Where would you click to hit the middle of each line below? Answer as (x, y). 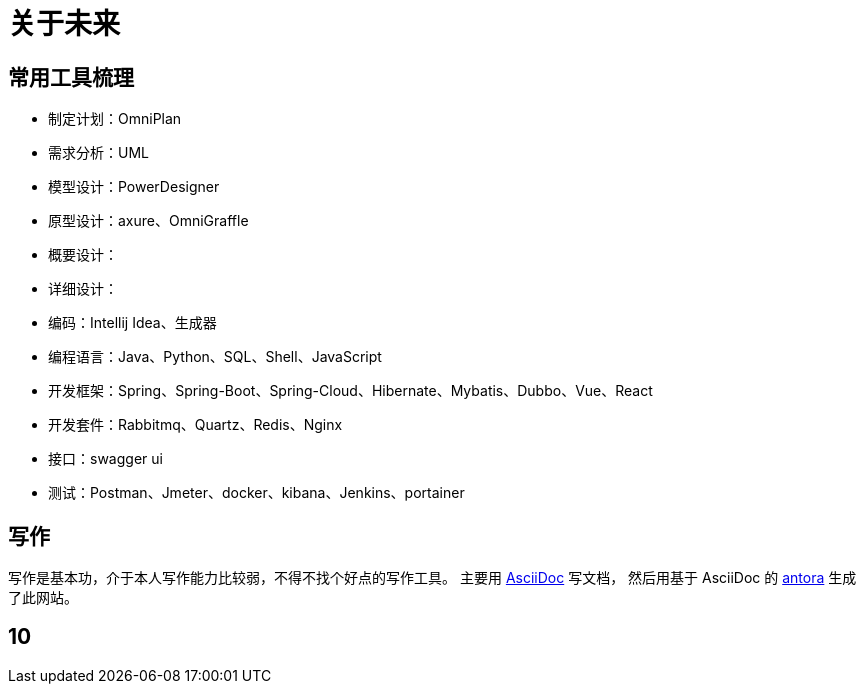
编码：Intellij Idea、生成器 (132, 323)
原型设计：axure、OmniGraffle (148, 221)
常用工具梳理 (71, 77)
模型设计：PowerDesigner (134, 187)
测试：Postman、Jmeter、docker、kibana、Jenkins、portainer (256, 493)
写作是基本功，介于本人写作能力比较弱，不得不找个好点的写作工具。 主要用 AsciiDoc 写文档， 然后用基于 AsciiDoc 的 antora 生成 (432, 578)
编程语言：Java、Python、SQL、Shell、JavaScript (215, 357)
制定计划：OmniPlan (115, 119)
